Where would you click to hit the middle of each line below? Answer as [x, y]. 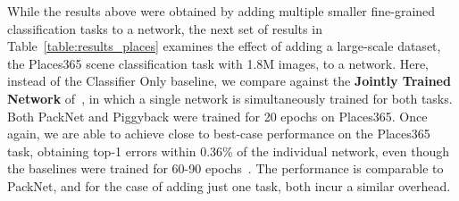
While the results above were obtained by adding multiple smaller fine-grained [221, 11]
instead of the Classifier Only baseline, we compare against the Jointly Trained [229, 81]
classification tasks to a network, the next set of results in [165, 28]
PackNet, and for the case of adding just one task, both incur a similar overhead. [229, 185]
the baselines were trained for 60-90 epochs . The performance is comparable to [225, 168]
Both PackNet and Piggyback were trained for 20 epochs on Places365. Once [217, 116]
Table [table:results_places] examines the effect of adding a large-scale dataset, [224, 46]
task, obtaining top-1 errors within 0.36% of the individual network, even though [229, 151]
